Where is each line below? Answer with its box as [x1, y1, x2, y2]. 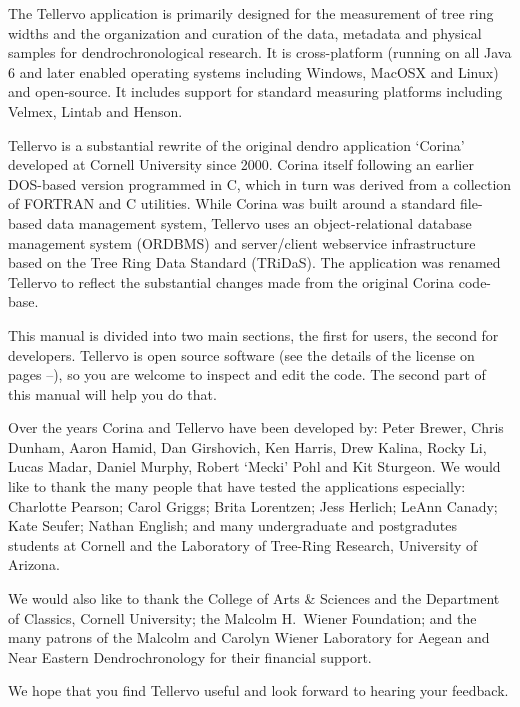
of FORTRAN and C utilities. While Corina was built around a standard [8, 193, 456, 214]
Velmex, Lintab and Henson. [8, 100, 183, 121]
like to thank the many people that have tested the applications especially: [8, 476, 466, 497]
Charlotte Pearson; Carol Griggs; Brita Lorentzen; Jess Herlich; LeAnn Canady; [8, 495, 498, 516]
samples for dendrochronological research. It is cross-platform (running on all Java [8, 42, 512, 63]
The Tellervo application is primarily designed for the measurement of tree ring [8, 3, 494, 23]
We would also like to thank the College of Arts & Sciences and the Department [8, 588, 500, 609]
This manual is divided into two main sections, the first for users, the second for [8, 324, 499, 345]
